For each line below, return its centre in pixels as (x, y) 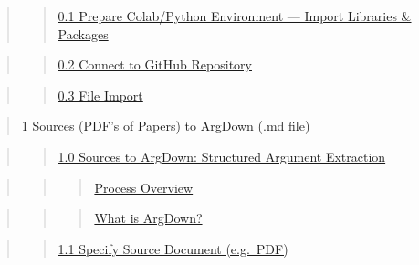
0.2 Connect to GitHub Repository (155, 64)
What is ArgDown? (148, 218)
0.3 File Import (100, 95)
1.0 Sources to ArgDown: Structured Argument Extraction (222, 156)
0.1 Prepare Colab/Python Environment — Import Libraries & (235, 16)
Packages (83, 33)
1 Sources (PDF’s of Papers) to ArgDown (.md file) (166, 126)
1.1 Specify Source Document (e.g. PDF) (173, 248)
